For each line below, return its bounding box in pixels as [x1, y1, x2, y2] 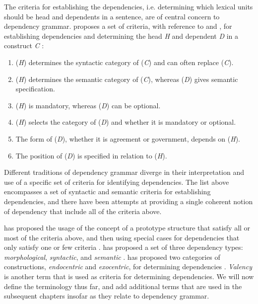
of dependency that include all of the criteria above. [4, 206, 162, 216]
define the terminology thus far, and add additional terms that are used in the [4, 281, 242, 291]
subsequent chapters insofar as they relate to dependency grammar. [4, 291, 209, 301]
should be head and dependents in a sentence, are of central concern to [4, 11, 220, 21]
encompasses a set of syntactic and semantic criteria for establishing [4, 186, 211, 197]
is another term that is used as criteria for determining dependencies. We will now [4, 271, 254, 282]
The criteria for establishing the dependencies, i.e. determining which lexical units [4, 1, 253, 11]
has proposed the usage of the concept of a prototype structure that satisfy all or [4, 223, 251, 233]
